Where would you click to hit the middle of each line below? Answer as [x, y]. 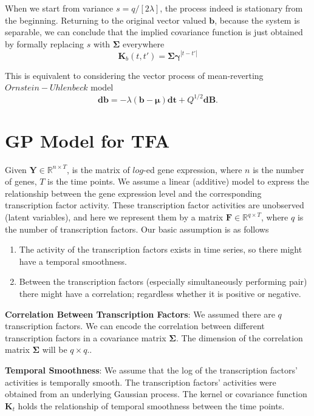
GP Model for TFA [87, 140]
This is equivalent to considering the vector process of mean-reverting [134, 75]
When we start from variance [59, 8]
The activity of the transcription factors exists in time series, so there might [161, 249]
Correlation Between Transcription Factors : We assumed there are [140, 314]
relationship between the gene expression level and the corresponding [133, 193]
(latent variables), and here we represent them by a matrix [114, 217]
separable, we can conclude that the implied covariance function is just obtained [154, 32]
